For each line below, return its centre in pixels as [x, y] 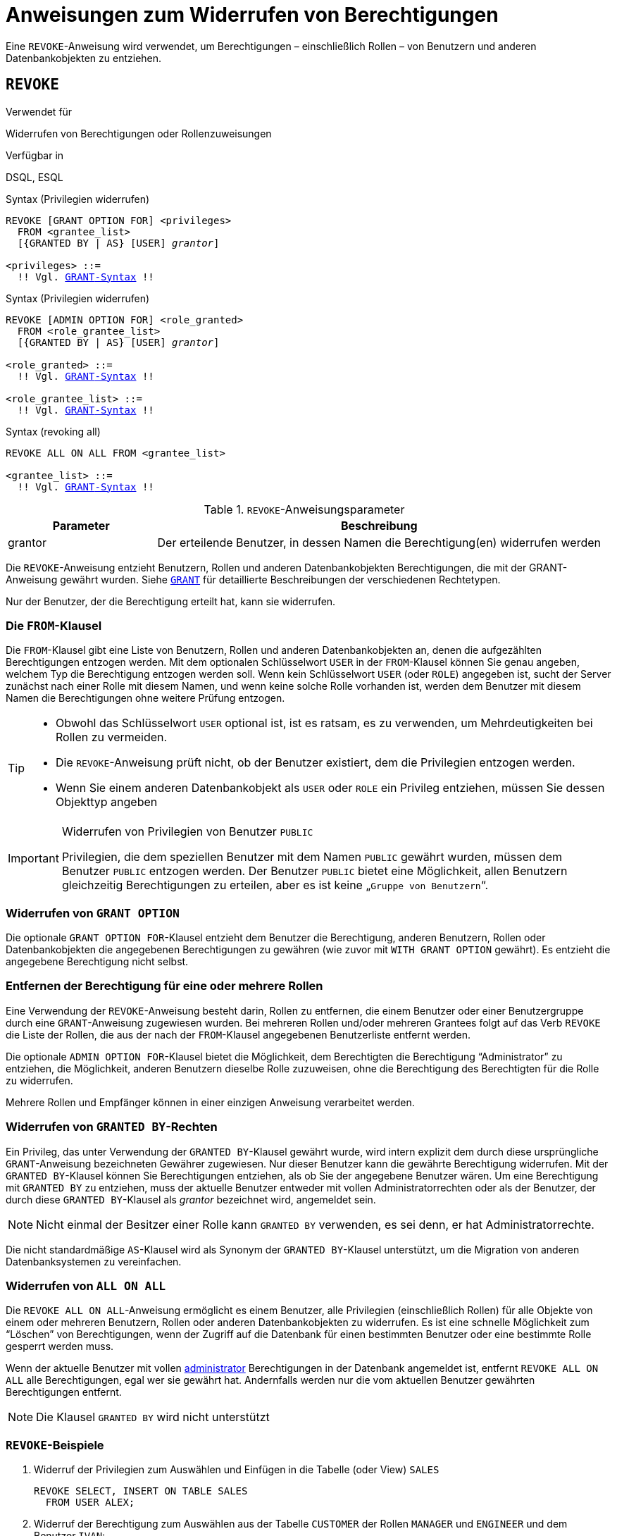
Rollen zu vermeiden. [112, 737]
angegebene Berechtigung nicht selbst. [97, 962]
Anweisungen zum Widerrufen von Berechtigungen [252, 15]
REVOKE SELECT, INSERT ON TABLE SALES [141, 1491]
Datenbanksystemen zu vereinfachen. [94, 1261]
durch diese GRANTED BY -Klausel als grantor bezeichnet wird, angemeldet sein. [191, 1199]
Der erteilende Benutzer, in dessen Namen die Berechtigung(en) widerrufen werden [379, 542]
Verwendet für [39, 111]
